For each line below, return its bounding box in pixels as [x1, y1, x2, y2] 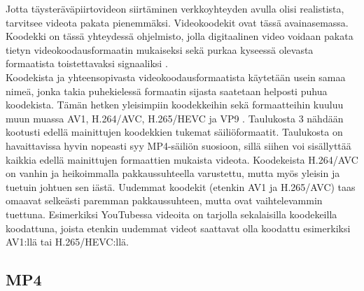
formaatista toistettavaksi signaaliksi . [6, 56, 168, 71]
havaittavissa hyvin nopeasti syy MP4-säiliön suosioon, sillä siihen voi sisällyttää [6, 138, 351, 152]
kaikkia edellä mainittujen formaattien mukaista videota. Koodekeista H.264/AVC [6, 152, 358, 166]
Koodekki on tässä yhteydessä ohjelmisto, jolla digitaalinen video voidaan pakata [6, 29, 353, 43]
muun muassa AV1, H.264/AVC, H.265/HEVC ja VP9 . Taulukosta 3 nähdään [6, 111, 344, 125]
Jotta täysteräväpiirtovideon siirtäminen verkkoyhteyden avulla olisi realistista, [6, 1, 344, 15]
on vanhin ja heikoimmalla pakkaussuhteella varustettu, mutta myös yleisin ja [6, 166, 340, 180]
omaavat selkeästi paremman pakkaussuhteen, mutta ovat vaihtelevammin [6, 193, 323, 208]
